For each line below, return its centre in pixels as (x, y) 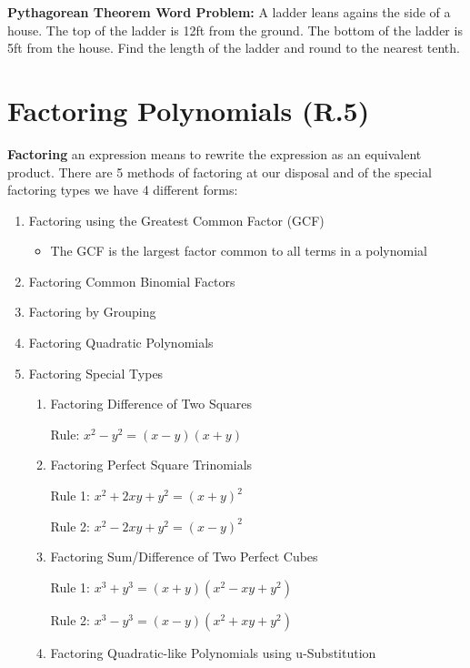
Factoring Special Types (96, 373)
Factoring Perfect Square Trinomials (151, 465)
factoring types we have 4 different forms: (123, 190)
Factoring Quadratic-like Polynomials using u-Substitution (213, 652)
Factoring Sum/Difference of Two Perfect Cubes (184, 557)
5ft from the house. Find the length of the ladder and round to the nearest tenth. (234, 48)
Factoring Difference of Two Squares (151, 404)
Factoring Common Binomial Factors (132, 281)
